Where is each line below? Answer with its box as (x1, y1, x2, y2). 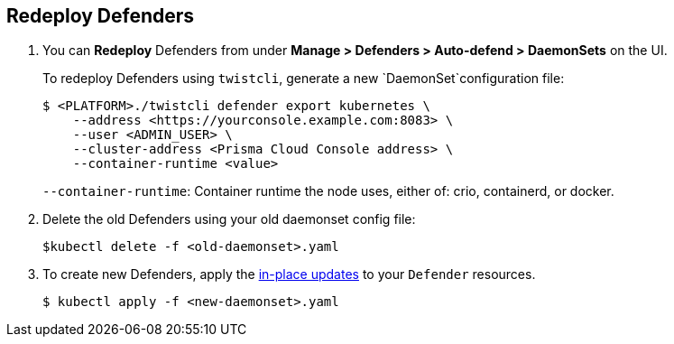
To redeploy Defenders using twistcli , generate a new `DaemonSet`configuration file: (42, 70, 565, 87)
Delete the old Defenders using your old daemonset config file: (42, 211, 416, 228)
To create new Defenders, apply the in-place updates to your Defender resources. (42, 266, 536, 283)
